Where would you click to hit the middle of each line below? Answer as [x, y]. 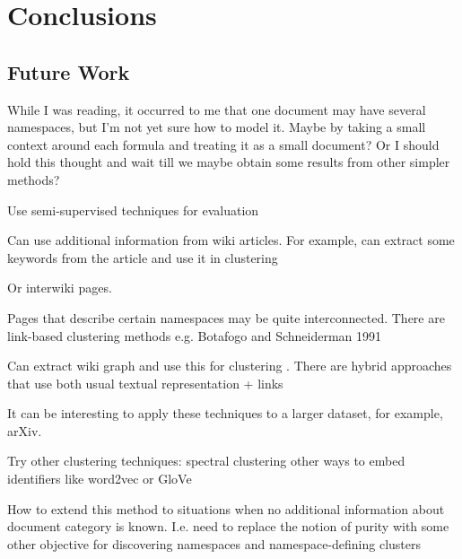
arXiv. [25, 430]
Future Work [69, 71]
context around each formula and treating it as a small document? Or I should [223, 144]
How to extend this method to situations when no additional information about [226, 508]
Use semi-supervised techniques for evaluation [133, 210]
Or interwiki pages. [60, 288]
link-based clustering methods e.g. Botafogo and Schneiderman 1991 [195, 335]
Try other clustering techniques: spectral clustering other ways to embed [206, 461]
